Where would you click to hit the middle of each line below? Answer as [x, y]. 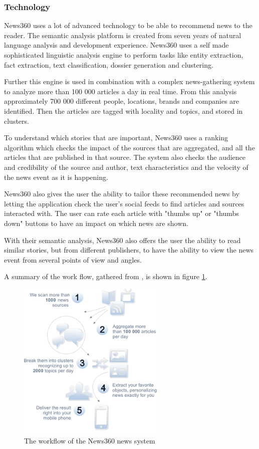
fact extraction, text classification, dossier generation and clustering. [109, 64]
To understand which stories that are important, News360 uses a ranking [116, 138]
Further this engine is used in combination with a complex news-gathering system [129, 81]
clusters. [17, 121]
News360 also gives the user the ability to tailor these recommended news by [122, 194]
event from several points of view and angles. [73, 259]
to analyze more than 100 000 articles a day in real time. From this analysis [120, 91]
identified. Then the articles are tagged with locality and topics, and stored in [123, 110]
